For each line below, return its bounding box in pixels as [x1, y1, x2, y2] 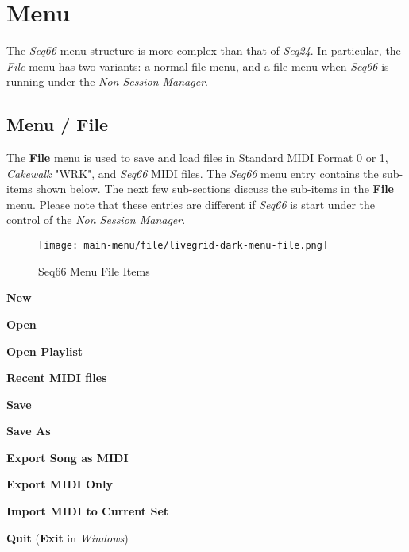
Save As [6, 423, 51, 439]
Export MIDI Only [6, 476, 113, 492]
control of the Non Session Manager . [6, 211, 186, 228]
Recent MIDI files [6, 369, 107, 386]
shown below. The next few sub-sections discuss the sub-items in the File [36, 180, 394, 197]
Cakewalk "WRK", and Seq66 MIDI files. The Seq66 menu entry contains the [6, 164, 379, 181]
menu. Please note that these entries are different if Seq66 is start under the [6, 195, 376, 212]
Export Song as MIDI [6, 449, 129, 465]
